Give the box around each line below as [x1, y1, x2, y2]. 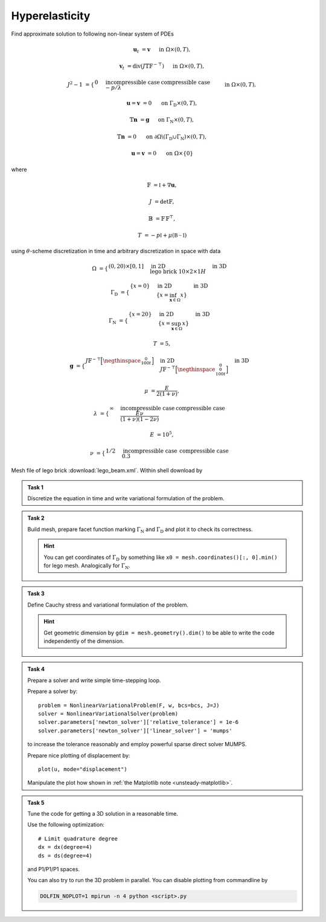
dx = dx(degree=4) [38, 843, 93, 851]
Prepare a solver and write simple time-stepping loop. [27, 677, 161, 684]
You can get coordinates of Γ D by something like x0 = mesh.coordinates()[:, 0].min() [43, 553, 278, 562]
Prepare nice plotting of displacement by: [27, 752, 130, 759]
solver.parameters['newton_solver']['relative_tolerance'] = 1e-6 [38, 719, 239, 726]
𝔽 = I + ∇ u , [147, 181, 177, 189]
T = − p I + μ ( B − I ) [138, 232, 187, 239]
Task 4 [27, 665, 45, 673]
